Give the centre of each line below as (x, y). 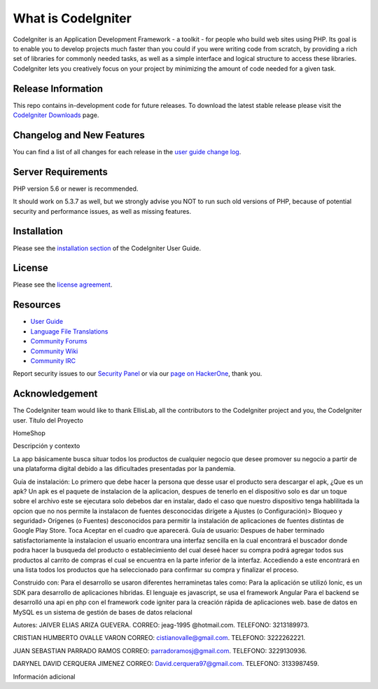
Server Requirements (61, 172)
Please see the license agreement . (63, 285)
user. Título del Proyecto (48, 420)
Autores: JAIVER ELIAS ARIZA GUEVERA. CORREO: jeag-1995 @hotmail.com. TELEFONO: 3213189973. (161, 625)
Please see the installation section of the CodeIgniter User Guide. (107, 248)
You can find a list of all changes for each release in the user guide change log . (127, 151)
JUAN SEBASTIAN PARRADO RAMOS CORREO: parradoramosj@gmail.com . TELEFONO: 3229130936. (160, 650)
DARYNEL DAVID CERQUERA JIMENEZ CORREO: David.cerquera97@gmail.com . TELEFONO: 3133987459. (166, 664)
